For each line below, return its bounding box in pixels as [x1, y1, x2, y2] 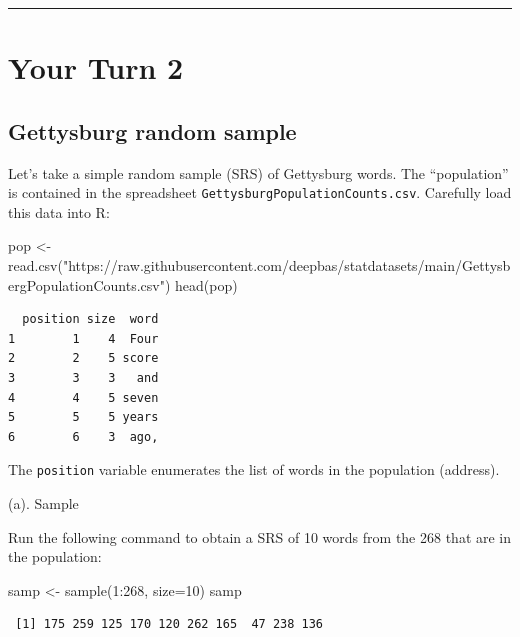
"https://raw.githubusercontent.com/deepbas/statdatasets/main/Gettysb [62, 255, 511, 276]
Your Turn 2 [8, 47, 184, 88]
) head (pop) [164, 274, 238, 295]
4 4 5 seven [8, 390, 159, 405]
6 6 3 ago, [8, 429, 159, 444]
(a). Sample [8, 493, 79, 514]
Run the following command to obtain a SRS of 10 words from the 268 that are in [8, 526, 512, 547]
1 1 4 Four [8, 331, 159, 346]
